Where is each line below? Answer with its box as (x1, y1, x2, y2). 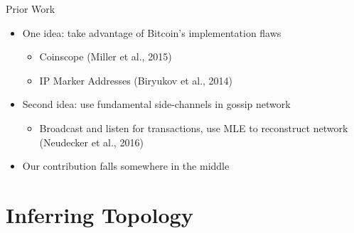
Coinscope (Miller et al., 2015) (39, 49, 172, 64)
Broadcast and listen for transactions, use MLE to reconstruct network (39, 120, 348, 135)
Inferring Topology (6, 200, 193, 229)
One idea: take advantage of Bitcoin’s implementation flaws (22, 25, 281, 40)
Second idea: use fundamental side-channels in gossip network (22, 97, 291, 112)
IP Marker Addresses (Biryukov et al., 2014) (39, 72, 233, 87)
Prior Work (6, 1, 55, 16)
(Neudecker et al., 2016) (39, 134, 144, 149)
